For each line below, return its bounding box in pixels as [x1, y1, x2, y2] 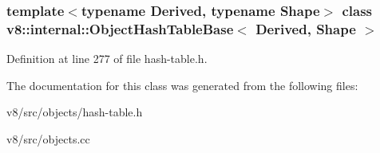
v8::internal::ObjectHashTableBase [6, 18, 234, 38]
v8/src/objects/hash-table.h [6, 104, 143, 120]
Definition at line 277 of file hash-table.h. [6, 50, 208, 67]
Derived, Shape [255, 18, 356, 38]
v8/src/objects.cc [6, 130, 90, 147]
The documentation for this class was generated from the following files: [6, 76, 358, 93]
